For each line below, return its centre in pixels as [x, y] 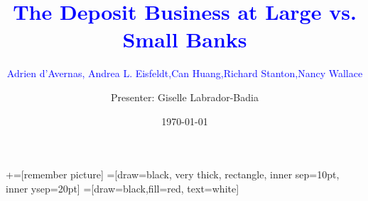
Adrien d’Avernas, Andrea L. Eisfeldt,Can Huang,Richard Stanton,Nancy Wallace [185, 73]
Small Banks [185, 39]
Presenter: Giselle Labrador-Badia [185, 97]
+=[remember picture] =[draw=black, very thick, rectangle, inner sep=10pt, [173, 174]
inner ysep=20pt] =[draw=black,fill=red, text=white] [123, 188]
